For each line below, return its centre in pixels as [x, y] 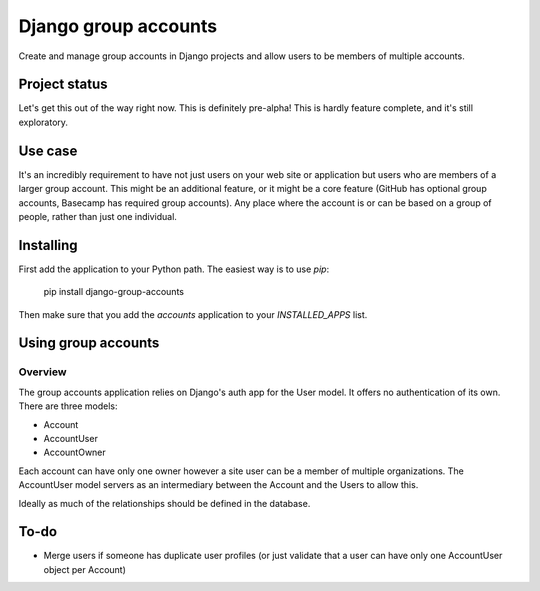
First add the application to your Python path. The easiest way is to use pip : [174, 269]
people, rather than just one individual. [97, 216]
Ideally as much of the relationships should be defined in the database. [164, 503]
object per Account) [85, 569]
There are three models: [68, 406]
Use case [48, 150]
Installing [48, 245]
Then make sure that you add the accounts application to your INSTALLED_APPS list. [193, 314]
